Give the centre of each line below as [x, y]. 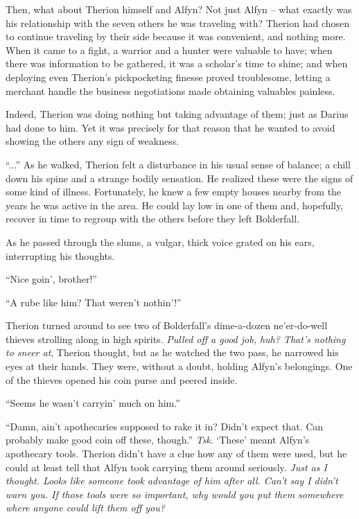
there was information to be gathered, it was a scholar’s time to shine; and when [177, 63]
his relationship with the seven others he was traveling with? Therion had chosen [178, 23]
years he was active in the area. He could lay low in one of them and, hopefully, [175, 205]
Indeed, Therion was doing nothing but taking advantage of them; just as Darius [177, 114]
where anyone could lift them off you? [85, 508]
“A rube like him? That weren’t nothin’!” [94, 302]
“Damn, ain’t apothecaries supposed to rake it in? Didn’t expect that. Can [165, 426]
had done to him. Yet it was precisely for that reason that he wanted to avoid [170, 127]
